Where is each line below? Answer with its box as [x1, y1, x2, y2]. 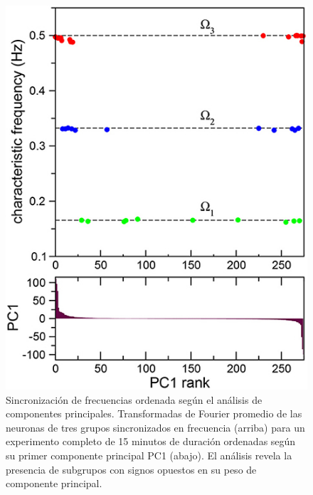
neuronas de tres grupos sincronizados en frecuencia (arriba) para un [6, 420, 305, 434]
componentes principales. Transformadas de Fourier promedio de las [6, 406, 302, 421]
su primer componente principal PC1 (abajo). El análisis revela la [6, 448, 292, 463]
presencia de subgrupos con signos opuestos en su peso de [6, 462, 257, 476]
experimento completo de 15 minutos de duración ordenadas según [6, 434, 296, 449]
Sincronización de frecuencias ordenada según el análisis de [6, 392, 262, 407]
